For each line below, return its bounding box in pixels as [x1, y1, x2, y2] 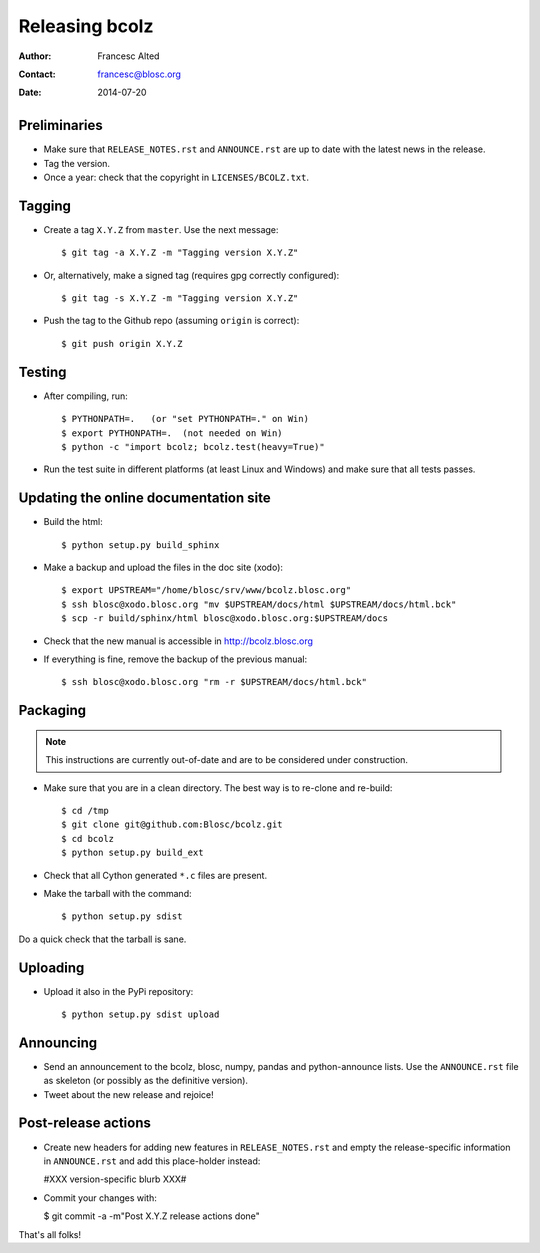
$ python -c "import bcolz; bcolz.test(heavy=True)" [61, 441, 325, 452]
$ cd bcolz [61, 833, 115, 844]
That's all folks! [18, 1228, 82, 1240]
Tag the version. [43, 157, 110, 169]
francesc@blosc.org [97, 68, 182, 80]
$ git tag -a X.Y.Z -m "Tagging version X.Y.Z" [61, 247, 299, 259]
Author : [18, 50, 52, 62]
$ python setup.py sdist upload [61, 1008, 220, 1020]
